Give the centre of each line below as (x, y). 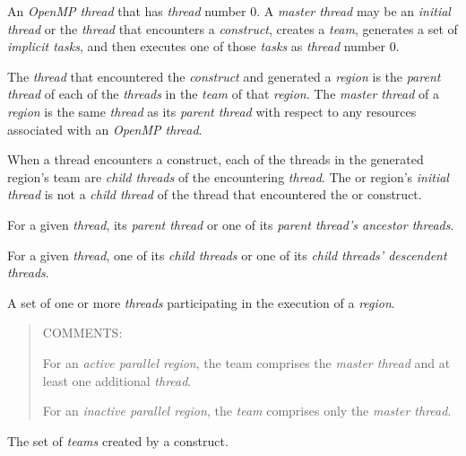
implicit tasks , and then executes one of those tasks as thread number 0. (203, 46)
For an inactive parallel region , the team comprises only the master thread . (247, 411)
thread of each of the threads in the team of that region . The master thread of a (223, 94)
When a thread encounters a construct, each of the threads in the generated (216, 159)
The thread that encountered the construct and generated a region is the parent (224, 76)
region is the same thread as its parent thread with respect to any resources (212, 111)
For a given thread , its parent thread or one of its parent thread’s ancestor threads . (231, 224)
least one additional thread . (117, 380)
